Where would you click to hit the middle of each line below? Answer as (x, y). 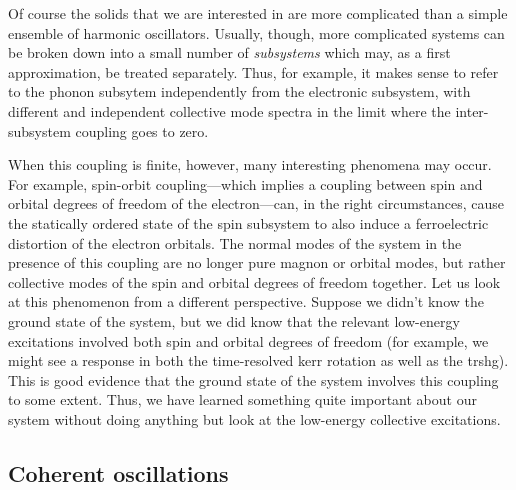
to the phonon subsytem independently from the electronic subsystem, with (239, 91)
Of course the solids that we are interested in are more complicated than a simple (258, 13)
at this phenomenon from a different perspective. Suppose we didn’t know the (246, 301)
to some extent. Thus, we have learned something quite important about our (242, 399)
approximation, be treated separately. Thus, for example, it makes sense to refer (253, 71)
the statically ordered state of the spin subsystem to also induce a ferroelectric (248, 222)
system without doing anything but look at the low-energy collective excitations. (254, 418)
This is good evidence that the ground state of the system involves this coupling (253, 379)
